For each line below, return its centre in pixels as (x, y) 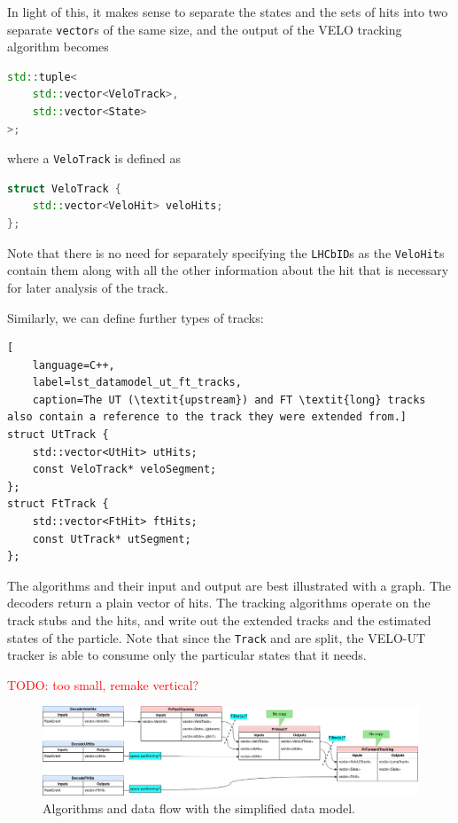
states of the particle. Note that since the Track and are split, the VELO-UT (217, 637)
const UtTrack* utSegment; (112, 539)
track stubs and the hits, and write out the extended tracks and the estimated (219, 620)
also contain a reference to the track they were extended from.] (207, 417)
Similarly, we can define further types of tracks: (136, 317)
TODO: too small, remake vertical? (103, 684)
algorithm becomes (58, 47)
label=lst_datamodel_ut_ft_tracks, (137, 383)
